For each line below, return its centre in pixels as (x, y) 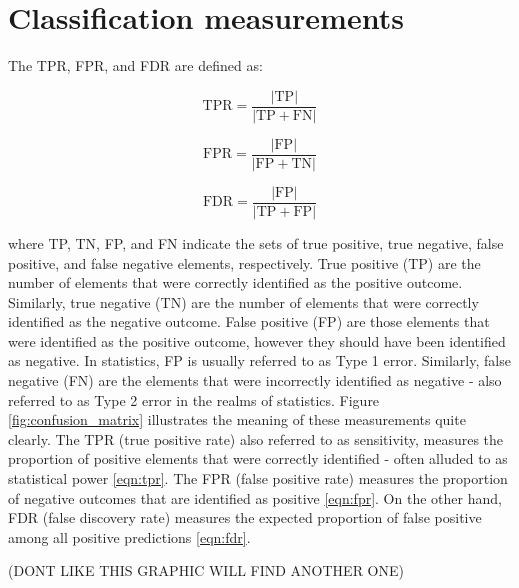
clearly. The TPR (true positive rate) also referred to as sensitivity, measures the (256, 438)
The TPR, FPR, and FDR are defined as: (135, 65)
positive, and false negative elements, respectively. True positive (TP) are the (244, 262)
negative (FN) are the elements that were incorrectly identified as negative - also (255, 380)
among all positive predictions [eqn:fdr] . (129, 536)
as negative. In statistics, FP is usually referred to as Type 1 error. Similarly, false (259, 360)
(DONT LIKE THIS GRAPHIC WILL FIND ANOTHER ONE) (206, 570)
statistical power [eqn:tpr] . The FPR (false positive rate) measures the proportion (258, 478)
